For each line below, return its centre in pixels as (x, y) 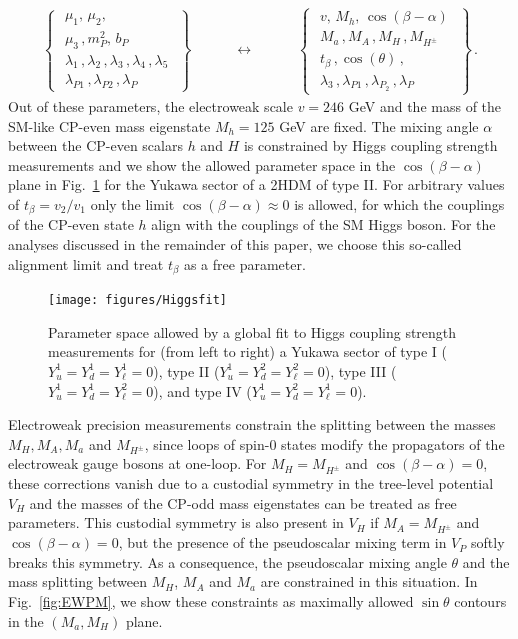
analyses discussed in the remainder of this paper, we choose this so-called (235, 244)
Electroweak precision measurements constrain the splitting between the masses (252, 424)
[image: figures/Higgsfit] (137, 300)
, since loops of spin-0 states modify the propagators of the (324, 443)
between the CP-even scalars (95, 145)
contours (480, 600)
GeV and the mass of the (425, 106)
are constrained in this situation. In (369, 581)
